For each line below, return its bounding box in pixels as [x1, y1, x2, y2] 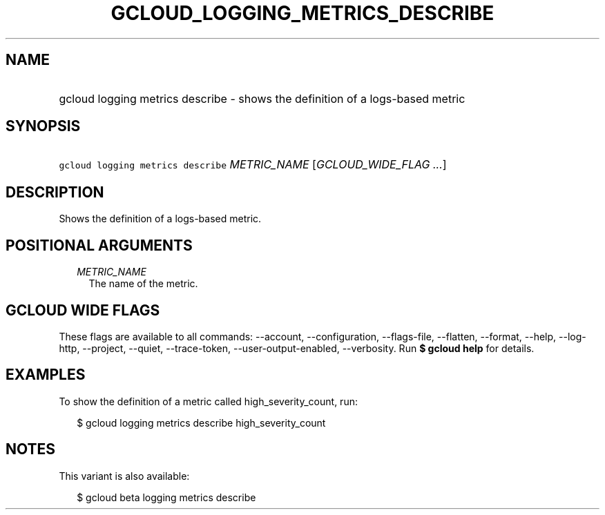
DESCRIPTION [6, 183, 104, 201]
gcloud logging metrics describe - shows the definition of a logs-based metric [59, 91, 465, 106]
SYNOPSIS [6, 117, 81, 135]
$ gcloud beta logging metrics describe [77, 491, 256, 503]
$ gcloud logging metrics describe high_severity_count [77, 416, 326, 429]
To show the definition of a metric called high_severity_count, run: [59, 395, 358, 407]
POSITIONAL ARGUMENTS [6, 236, 193, 254]
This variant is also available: [59, 469, 190, 482]
